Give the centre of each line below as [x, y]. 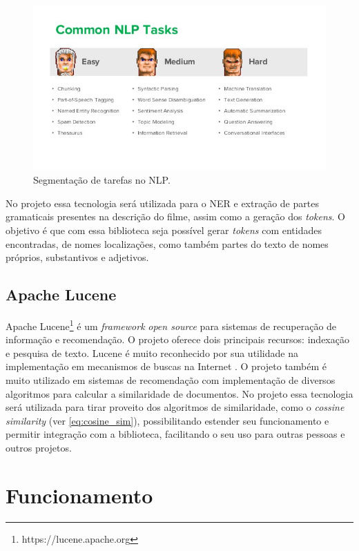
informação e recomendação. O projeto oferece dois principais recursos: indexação [177, 339]
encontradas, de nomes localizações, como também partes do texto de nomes [167, 243]
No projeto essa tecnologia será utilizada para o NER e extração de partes [162, 203]
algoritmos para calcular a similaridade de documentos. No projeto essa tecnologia [179, 393]
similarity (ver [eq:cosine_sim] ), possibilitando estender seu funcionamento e [167, 420]
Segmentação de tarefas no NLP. [102, 180]
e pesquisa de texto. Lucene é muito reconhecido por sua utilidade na [152, 352]
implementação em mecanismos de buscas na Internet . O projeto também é [166, 366]
